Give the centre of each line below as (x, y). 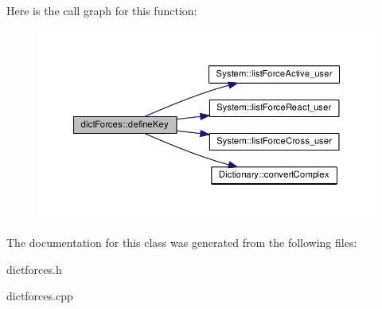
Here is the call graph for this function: (102, 10)
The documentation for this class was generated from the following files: (182, 242)
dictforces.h (34, 269)
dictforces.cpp (40, 296)
